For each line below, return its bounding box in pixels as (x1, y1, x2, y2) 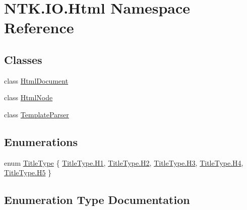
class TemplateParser (4, 109, 69, 119)
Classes (4, 51, 42, 67)
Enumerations (4, 133, 78, 149)
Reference (4, 17, 74, 38)
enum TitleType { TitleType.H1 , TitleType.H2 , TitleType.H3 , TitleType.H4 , (4, 157, 243, 168)
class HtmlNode (4, 92, 53, 103)
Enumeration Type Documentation (4, 192, 190, 207)
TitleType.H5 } (4, 167, 52, 178)
